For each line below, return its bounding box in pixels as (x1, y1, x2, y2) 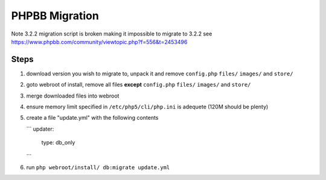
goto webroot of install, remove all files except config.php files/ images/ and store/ (26, 81, 251, 88)
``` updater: (26, 125, 54, 132)
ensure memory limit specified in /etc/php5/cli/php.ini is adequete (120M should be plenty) (26, 103, 269, 111)
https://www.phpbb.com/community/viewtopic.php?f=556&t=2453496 (11, 38, 188, 45)
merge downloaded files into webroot (26, 92, 120, 99)
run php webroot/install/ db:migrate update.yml (26, 163, 170, 171)
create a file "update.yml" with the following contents (26, 114, 159, 122)
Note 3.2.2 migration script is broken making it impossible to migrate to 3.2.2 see (11, 30, 213, 37)
